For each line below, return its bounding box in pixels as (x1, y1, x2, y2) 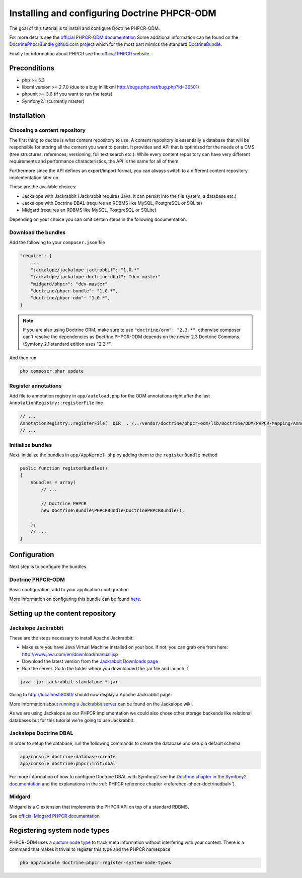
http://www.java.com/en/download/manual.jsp (22, 651, 118, 657)
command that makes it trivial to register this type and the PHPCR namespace (9, 846, 171, 852)
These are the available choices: (9, 184, 77, 190)
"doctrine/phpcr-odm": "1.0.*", (30, 295, 111, 301)
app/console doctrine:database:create (20, 754, 116, 759)
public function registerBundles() (20, 465, 108, 471)
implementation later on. (9, 174, 60, 181)
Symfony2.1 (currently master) (22, 98, 85, 104)
